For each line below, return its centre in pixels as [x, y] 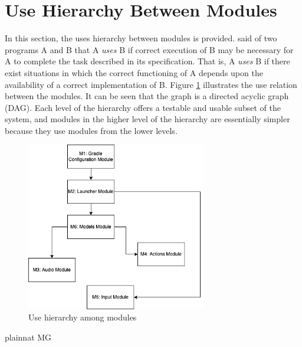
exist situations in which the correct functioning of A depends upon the [134, 72]
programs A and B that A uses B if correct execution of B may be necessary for [149, 49]
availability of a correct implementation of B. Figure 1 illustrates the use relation [151, 84]
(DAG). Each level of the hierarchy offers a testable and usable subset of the [143, 107]
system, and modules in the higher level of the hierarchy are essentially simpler [147, 119]
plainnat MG [28, 337]
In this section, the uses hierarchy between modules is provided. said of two [141, 38]
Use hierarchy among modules [83, 317]
